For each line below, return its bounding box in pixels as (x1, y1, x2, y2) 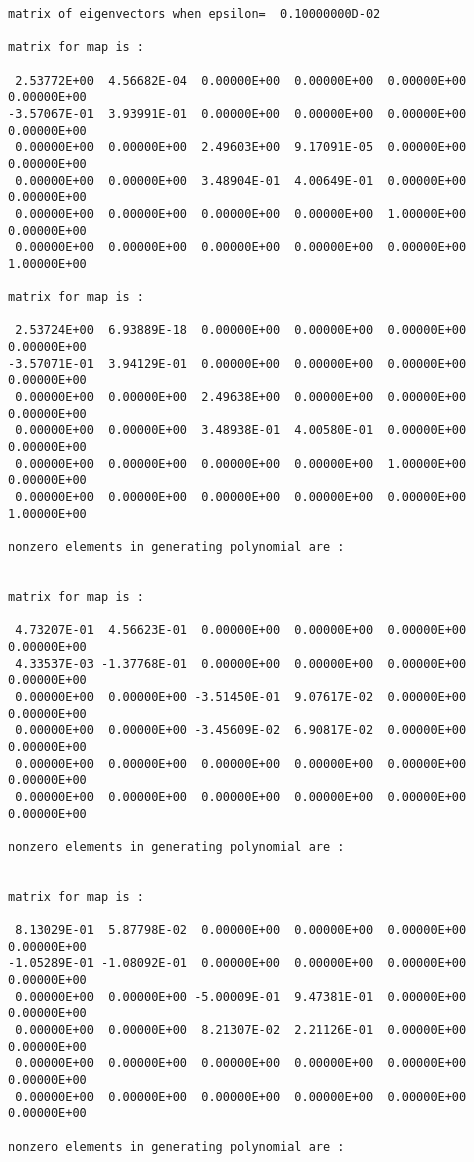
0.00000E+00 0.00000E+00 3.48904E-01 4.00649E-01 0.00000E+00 (15, 173, 467, 188)
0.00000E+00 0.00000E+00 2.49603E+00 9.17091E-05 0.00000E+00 (15, 140, 467, 155)
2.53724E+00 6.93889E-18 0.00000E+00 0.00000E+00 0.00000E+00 (15, 323, 467, 338)
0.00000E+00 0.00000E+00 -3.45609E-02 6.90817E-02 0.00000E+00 (15, 723, 467, 738)
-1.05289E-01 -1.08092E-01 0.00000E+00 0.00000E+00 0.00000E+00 (8, 956, 467, 971)
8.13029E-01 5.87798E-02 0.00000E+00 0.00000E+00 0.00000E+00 (15, 923, 467, 938)
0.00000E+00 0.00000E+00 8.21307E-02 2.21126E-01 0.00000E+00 (15, 1023, 467, 1038)
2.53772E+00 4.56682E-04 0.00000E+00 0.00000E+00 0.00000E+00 (15, 73, 467, 88)
